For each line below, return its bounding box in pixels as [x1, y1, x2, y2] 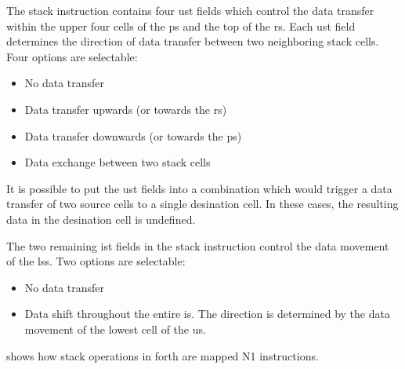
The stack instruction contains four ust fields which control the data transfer [6, 2, 374, 18]
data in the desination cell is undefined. [6, 210, 196, 227]
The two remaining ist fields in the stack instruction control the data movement [6, 237, 389, 254]
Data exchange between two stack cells [24, 154, 211, 170]
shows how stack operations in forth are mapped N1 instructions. [6, 347, 319, 364]
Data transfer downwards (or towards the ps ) [24, 127, 242, 144]
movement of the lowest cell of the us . [24, 320, 206, 337]
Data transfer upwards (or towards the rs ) [24, 100, 227, 117]
